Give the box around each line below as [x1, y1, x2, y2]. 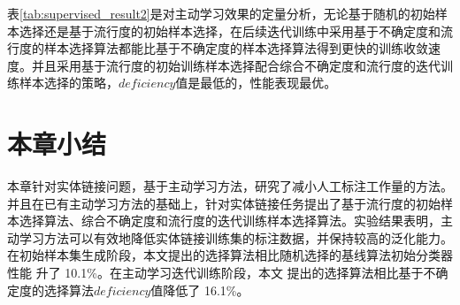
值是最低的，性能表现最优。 [175, 73, 337, 92]
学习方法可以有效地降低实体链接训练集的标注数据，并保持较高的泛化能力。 [19, 228, 453, 247]
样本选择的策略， [19, 73, 119, 92]
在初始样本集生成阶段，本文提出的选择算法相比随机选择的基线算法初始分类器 [7, 246, 453, 264]
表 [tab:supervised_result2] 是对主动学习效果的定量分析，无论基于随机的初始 [7, 4, 435, 22]
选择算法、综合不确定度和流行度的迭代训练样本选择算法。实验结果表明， [19, 211, 441, 230]
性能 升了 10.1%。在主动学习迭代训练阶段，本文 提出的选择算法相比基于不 [7, 263, 436, 282]
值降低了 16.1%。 [150, 280, 249, 299]
